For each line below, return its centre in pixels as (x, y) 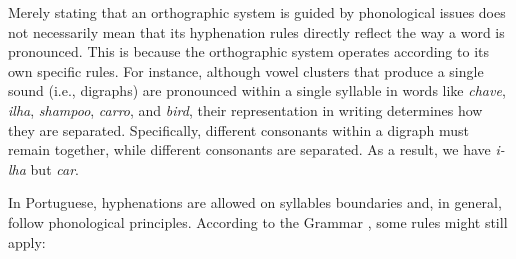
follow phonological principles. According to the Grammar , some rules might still (258, 221)
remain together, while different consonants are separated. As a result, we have (249, 149)
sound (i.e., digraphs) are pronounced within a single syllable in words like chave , (257, 90)
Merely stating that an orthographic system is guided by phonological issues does (257, 12)
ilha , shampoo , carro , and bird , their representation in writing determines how (245, 109)
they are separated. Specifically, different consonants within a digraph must (238, 129)
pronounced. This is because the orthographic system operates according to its (248, 51)
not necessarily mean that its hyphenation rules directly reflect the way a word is (256, 31)
